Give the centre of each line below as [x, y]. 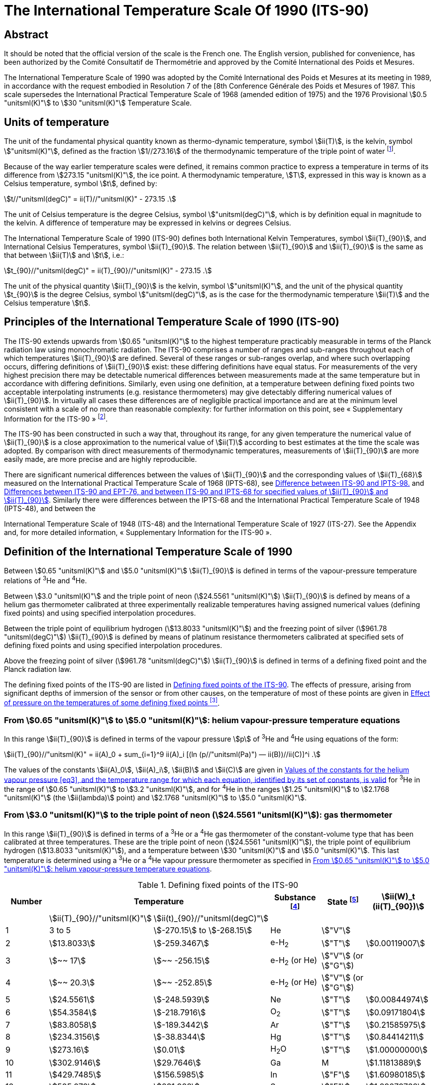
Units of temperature [57, 122]
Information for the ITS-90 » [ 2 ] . [56, 418]
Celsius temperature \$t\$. [47, 303]
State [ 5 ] [343, 901]
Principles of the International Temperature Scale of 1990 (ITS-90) [172, 322]
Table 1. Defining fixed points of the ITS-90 [218, 885]
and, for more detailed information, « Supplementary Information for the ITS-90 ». [138, 533]
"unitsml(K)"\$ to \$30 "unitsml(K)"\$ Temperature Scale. [98, 103]
